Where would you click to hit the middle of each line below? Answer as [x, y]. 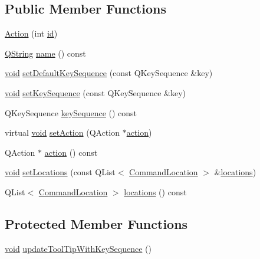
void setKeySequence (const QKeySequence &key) [95, 92]
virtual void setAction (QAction [62, 132]
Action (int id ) [31, 33]
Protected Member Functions [96, 223]
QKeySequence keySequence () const [71, 112]
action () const [71, 152]
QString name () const [45, 53]
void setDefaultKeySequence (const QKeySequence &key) [109, 73]
